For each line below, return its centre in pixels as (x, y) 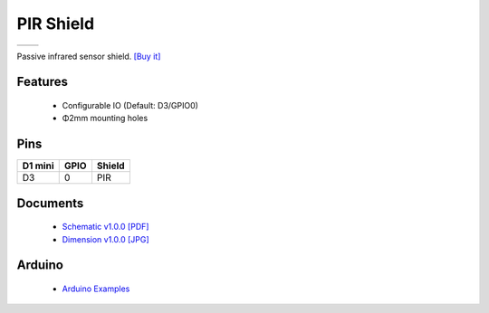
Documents (50, 203)
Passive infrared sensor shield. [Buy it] (89, 56)
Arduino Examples (96, 289)
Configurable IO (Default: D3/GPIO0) (130, 105)
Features (42, 82)
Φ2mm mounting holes (105, 119)
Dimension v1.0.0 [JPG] (105, 239)
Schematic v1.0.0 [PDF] (105, 227)
